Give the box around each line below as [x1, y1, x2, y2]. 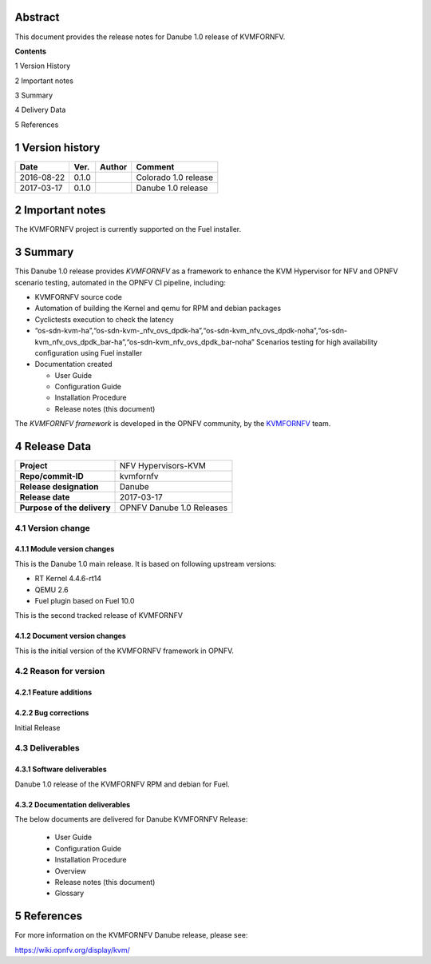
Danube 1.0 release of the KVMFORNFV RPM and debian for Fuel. [14, 779, 231, 789]
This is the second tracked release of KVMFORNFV [14, 611, 184, 620]
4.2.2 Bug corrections [14, 708, 89, 718]
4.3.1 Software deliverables [14, 764, 107, 775]
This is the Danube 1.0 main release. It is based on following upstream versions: [14, 559, 277, 568]
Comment [136, 161, 175, 172]
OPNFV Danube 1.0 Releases [120, 502, 227, 513]
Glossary [54, 888, 85, 898]
